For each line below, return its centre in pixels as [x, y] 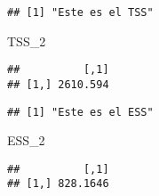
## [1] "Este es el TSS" [80, 12]
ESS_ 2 [26, 140]
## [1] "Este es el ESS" [80, 112]
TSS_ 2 [27, 41]
